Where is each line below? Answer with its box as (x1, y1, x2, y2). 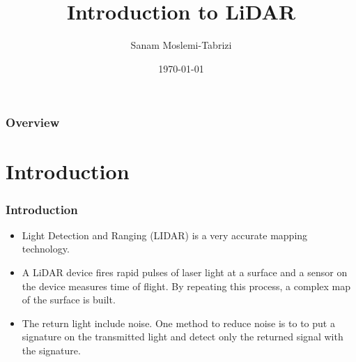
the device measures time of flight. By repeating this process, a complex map (22, 278, 350, 293)
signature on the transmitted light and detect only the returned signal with (22, 329, 343, 344)
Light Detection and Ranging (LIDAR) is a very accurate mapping (22, 227, 308, 242)
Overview (6, 114, 60, 131)
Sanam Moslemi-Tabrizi (130, 38, 232, 52)
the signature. (22, 342, 81, 357)
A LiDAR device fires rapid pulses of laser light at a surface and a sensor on (22, 265, 348, 280)
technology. (22, 241, 70, 256)
